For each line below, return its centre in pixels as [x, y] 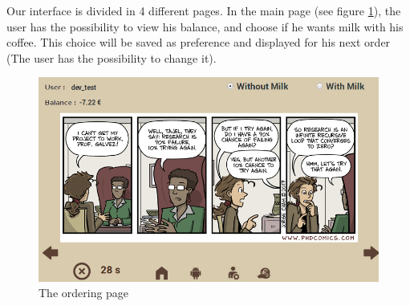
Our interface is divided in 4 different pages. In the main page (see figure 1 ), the [204, 10]
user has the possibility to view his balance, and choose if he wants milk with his [205, 26]
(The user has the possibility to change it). [112, 57]
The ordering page [84, 293]
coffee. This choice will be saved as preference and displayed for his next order [199, 42]
